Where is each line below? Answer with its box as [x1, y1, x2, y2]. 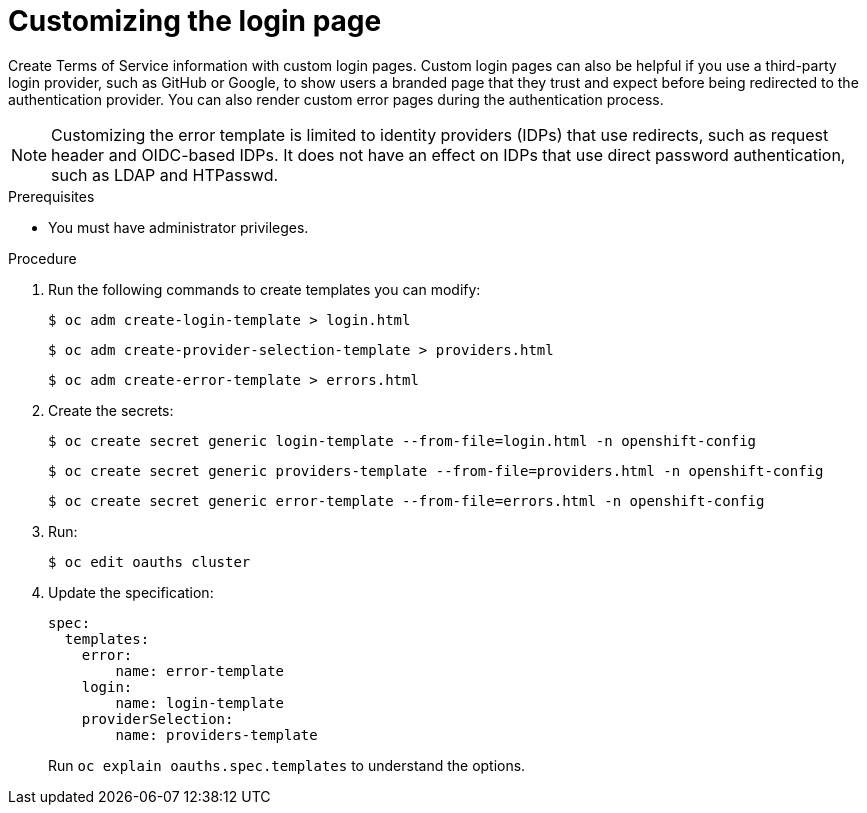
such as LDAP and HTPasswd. [51, 164, 279, 185]
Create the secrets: [48, 401, 174, 419]
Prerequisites [8, 187, 95, 205]
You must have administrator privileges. [48, 218, 309, 236]
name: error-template [115, 662, 285, 679]
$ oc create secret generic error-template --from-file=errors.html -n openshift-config [48, 492, 765, 509]
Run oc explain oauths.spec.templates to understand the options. [48, 756, 526, 774]
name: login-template [115, 694, 285, 711]
